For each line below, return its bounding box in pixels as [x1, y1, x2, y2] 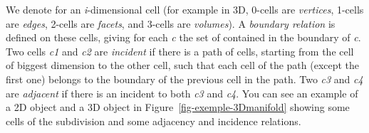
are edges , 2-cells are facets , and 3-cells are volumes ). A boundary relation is [6, 16, 336, 31]
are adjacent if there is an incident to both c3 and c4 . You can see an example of [6, 85, 358, 100]
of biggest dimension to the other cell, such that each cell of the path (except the [6, 58, 360, 73]
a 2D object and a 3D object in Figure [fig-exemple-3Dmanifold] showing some [6, 100, 350, 115]
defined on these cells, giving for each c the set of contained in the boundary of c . [6, 30, 361, 45]
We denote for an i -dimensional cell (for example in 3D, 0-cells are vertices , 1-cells [6, 2, 364, 16]
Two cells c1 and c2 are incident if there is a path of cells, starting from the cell [6, 43, 354, 58]
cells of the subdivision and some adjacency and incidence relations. [6, 113, 301, 128]
